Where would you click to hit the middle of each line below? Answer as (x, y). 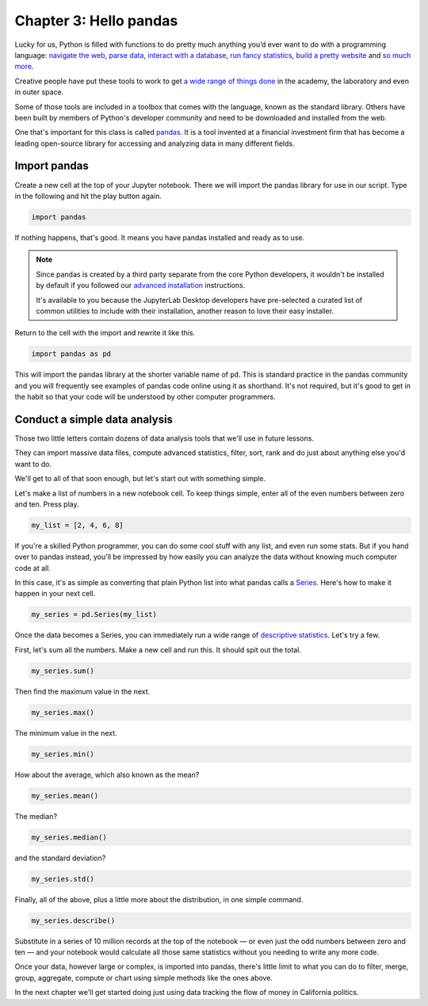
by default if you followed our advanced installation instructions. (141, 285)
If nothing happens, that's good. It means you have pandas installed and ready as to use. (160, 237)
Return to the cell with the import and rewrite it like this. (105, 333)
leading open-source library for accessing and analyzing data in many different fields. (155, 143)
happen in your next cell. (55, 594)
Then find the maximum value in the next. (82, 691)
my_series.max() (63, 712)
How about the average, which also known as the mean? (107, 775)
